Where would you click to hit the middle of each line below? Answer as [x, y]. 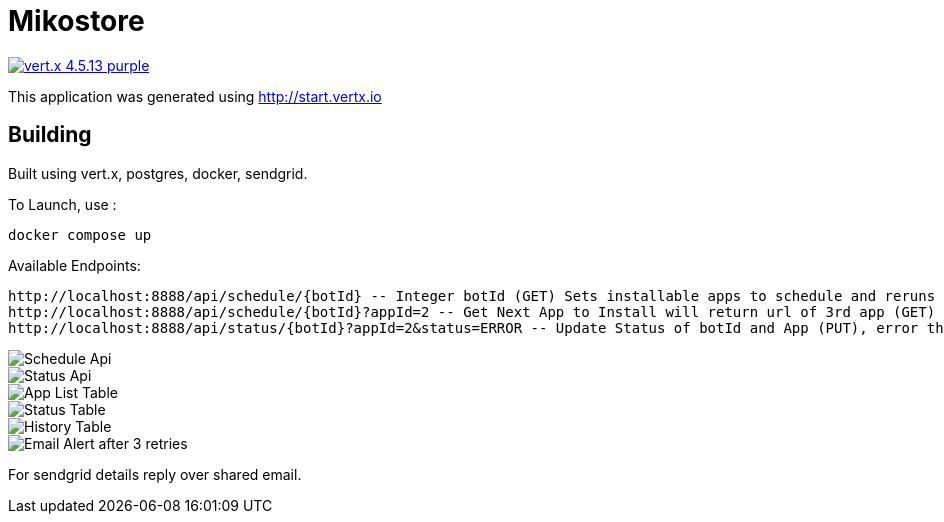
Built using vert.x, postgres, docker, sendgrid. [158, 173]
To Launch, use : [62, 204]
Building [50, 135]
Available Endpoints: [74, 265]
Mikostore [76, 21]
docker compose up [80, 234]
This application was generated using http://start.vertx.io [195, 96]
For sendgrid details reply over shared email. [155, 474]
